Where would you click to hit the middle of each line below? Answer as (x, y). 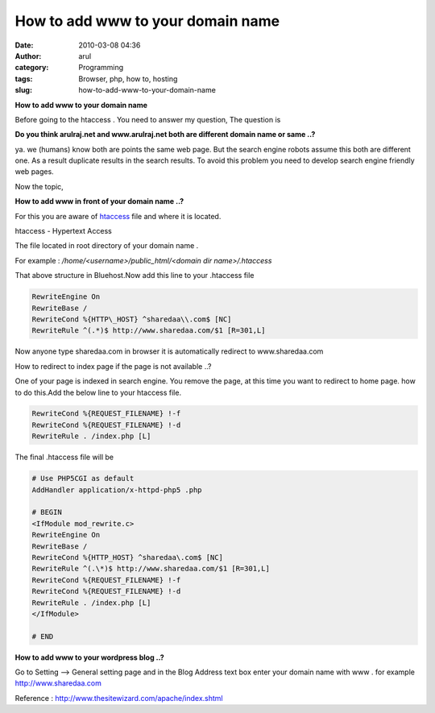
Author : (28, 56)
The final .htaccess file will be (64, 457)
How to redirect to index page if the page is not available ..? (113, 366)
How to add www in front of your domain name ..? (99, 201)
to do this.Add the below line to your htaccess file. (98, 392)
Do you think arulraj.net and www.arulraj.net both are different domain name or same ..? (165, 135)
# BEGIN (47, 512)
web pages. (34, 172)
